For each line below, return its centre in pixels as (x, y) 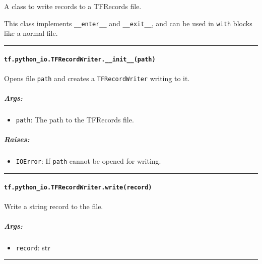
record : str (33, 247)
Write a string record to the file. (54, 206)
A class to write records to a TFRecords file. (73, 6)
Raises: (17, 139)
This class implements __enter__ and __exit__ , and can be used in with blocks (128, 23)
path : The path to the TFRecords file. (75, 119)
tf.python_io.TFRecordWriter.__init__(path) (80, 60)
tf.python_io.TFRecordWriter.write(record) (78, 188)
